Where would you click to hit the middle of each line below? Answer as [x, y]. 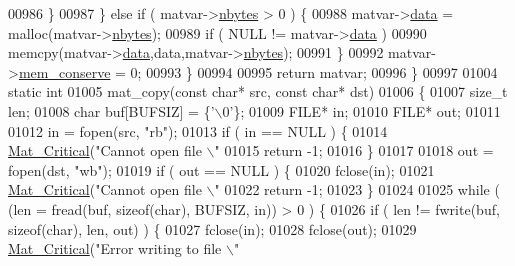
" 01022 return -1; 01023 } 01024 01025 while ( [357, 189]
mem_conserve [64, 71]
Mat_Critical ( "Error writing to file [115, 248]
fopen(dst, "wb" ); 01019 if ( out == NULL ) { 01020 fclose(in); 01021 [221, 169]
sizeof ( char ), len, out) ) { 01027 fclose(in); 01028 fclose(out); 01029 [212, 228]
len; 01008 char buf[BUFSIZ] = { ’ [111, 110]
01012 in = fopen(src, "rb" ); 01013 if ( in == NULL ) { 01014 [198, 130]
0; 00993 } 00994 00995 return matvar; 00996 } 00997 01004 [314, 71]
